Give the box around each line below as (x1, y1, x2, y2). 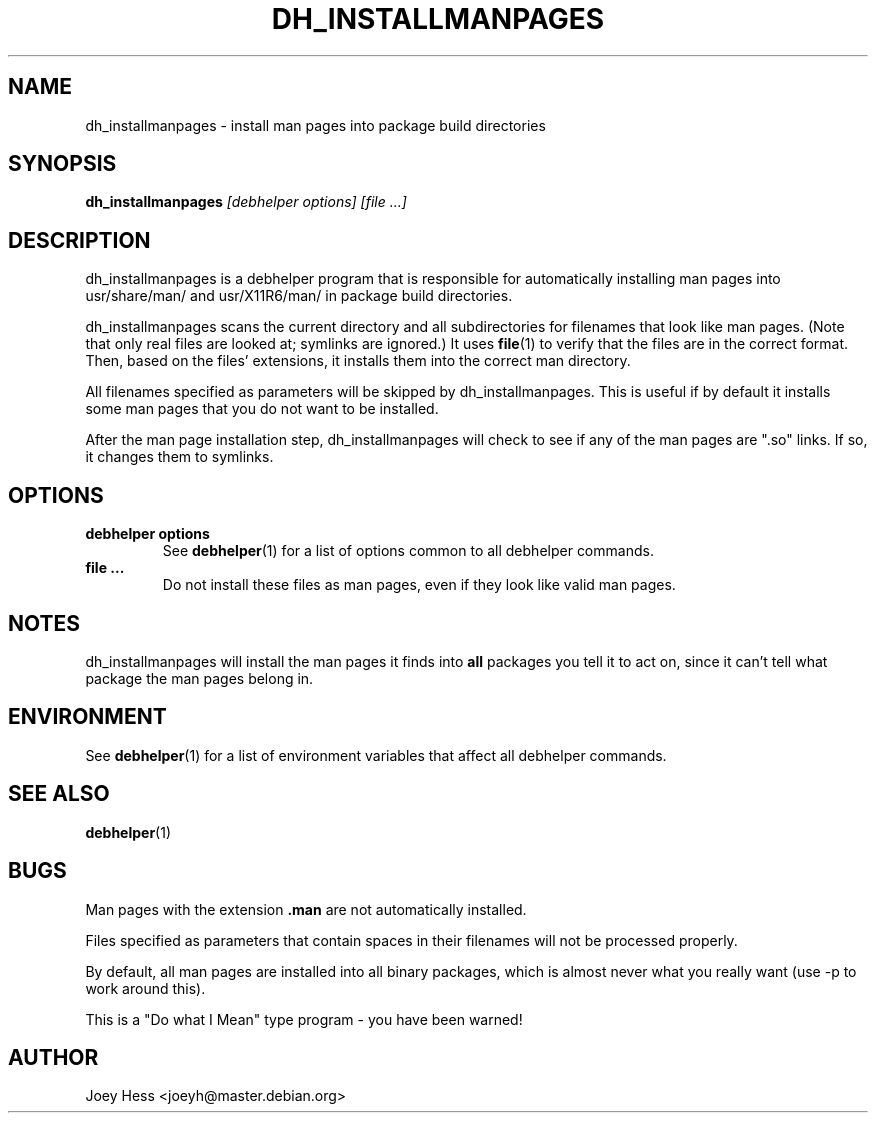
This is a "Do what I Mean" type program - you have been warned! (85, 1010, 523, 1028)
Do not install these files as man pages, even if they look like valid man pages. (162, 576, 676, 594)
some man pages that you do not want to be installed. (85, 400, 439, 418)
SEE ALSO (8, 781, 110, 807)
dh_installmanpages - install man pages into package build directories (85, 116, 546, 134)
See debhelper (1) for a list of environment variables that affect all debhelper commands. (85, 746, 667, 764)
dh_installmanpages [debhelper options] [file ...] (85, 193, 407, 211)
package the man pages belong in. (85, 669, 314, 687)
